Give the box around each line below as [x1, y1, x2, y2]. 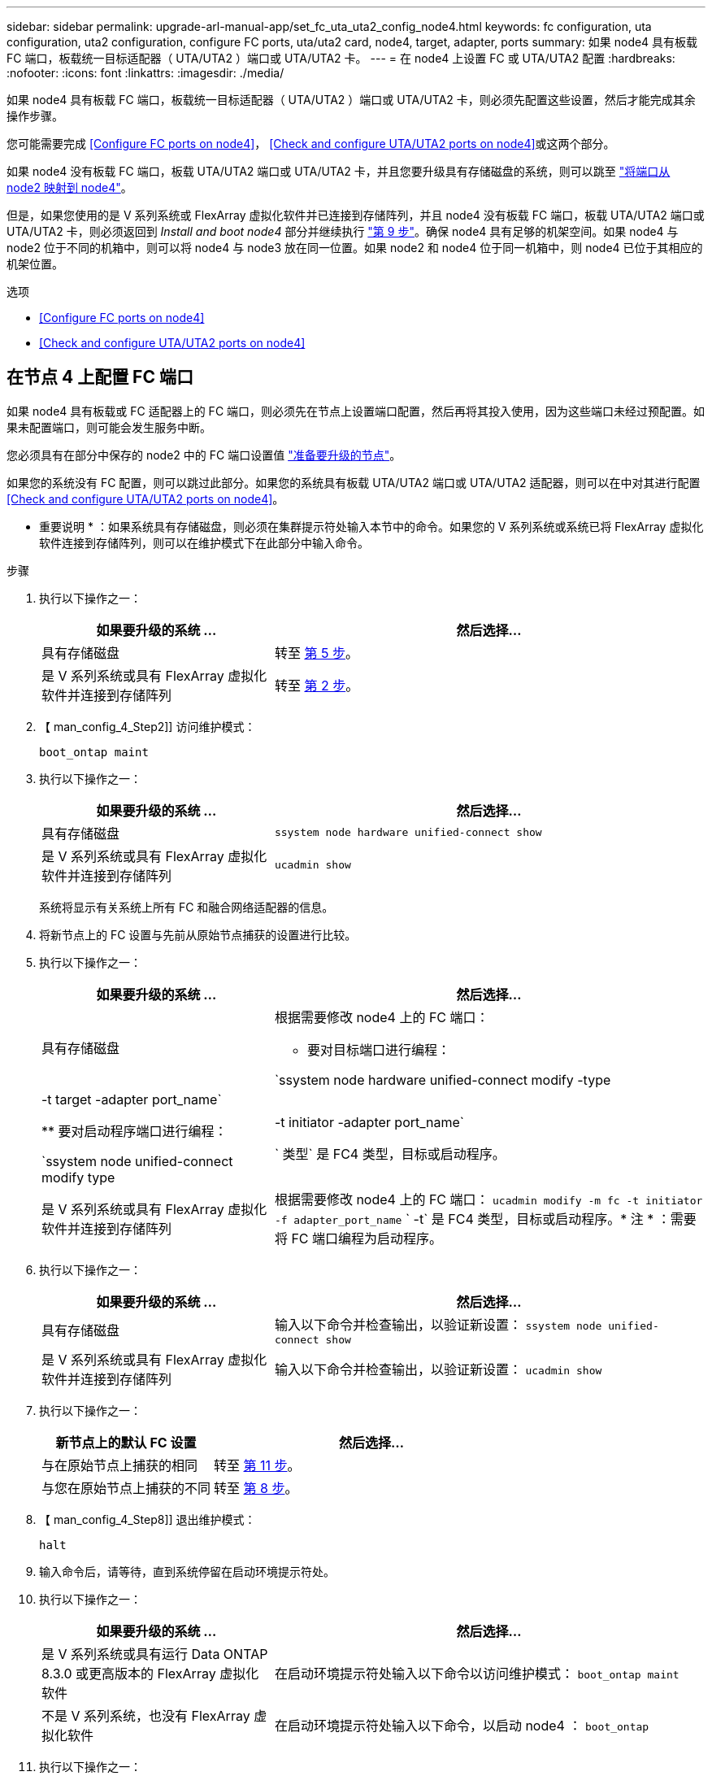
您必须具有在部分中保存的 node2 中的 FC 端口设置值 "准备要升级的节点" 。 [7, 447, 402, 462]
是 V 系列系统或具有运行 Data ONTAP [41, 1645, 268, 1662]
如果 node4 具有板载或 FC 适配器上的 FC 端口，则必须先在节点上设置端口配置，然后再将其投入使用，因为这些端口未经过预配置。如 [7, 403, 705, 418]
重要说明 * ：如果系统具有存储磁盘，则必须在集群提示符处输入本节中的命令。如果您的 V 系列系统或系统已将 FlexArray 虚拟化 [39, 519, 704, 533]
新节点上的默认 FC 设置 [55, 1434, 197, 1451]
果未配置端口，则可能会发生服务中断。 [7, 420, 211, 434]
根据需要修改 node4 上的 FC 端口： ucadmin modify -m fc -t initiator [274, 1191, 703, 1208]
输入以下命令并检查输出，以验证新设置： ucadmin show [274, 1360, 602, 1378]
